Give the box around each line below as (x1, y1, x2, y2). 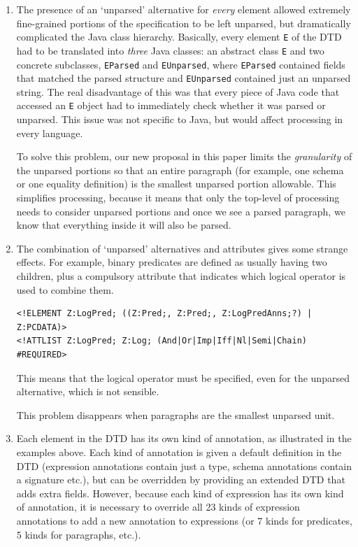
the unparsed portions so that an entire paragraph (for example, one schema (16, 162, 344, 177)
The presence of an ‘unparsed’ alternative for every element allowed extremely (16, 2, 351, 16)
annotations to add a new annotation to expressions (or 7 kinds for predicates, (16, 513, 352, 527)
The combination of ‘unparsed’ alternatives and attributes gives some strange (16, 241, 348, 255)
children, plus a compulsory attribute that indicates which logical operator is (16, 269, 346, 283)
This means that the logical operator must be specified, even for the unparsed (16, 370, 350, 385)
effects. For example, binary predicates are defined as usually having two (16, 255, 327, 269)
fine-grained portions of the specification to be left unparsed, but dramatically (16, 15, 351, 30)
